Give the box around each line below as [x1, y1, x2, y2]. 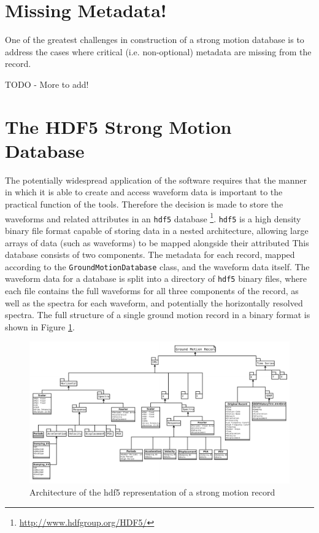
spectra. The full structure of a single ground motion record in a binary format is [5, 308, 310, 321]
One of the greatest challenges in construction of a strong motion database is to [5, 33, 304, 46]
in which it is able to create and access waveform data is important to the [5, 185, 283, 198]
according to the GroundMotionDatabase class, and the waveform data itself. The [5, 260, 310, 273]
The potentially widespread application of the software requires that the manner [5, 173, 307, 186]
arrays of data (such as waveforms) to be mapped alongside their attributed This [5, 236, 309, 249]
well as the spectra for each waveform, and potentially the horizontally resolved [5, 296, 303, 309]
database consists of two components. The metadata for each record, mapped [5, 248, 295, 261]
